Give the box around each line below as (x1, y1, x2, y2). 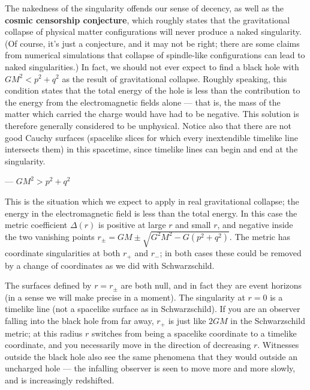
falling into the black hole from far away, (5, 314, 154, 327)
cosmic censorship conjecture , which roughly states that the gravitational (5, 13, 290, 26)
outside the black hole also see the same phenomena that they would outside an (5, 350, 298, 362)
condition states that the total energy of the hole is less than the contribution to (5, 84, 300, 97)
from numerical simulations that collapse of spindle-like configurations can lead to (5, 49, 305, 61)
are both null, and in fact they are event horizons (121, 279, 302, 292)
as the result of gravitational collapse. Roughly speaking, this (62, 72, 287, 85)
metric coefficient (5, 218, 68, 231)
